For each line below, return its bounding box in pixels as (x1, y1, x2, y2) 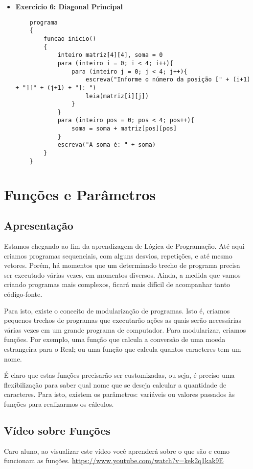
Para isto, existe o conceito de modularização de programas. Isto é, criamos (4, 305, 230, 315)
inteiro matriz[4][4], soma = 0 (57, 52, 163, 59)
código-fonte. (4, 288, 43, 299)
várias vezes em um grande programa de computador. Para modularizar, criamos (4, 324, 246, 335)
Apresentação (4, 218, 73, 233)
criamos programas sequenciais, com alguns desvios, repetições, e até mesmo (4, 250, 232, 261)
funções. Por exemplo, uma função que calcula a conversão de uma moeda (4, 334, 226, 344)
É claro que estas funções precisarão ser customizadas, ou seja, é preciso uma (4, 370, 235, 380)
